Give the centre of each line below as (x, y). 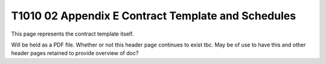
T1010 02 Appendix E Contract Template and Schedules (154, 16)
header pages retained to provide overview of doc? (75, 53)
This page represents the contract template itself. (72, 34)
